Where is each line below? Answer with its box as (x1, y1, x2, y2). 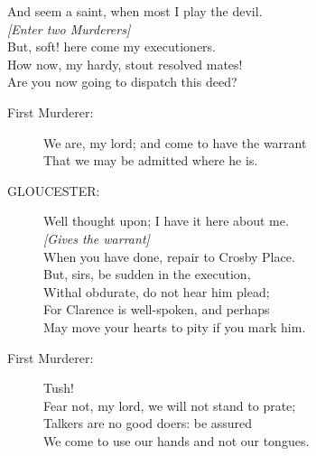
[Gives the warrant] (43, 228, 150, 247)
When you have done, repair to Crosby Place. (43, 247, 295, 265)
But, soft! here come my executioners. (7, 37, 216, 56)
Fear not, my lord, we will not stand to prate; (43, 396, 296, 414)
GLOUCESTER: (7, 181, 100, 200)
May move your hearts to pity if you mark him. (43, 317, 306, 336)
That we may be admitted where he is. (43, 151, 258, 170)
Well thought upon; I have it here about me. (43, 211, 289, 230)
